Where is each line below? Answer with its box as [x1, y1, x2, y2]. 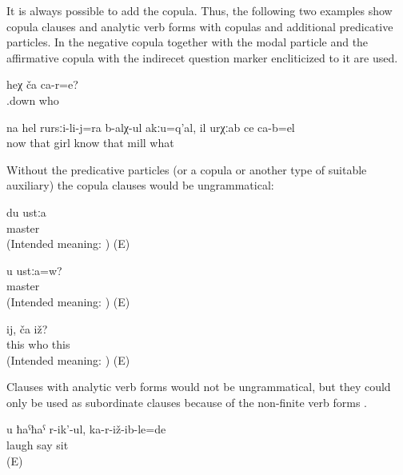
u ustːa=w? [6, 261, 62, 278]
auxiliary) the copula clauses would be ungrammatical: [6, 177, 274, 194]
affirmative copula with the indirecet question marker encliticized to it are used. [6, 49, 398, 66]
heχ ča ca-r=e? [6, 76, 78, 93]
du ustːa [6, 203, 46, 220]
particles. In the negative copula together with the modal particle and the [6, 34, 369, 50]
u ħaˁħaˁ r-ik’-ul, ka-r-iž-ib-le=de [6, 421, 166, 437]
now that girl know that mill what [6, 134, 174, 151]
